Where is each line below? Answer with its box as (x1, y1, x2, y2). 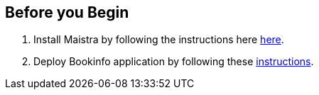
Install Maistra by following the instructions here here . (33, 33, 284, 46)
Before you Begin (5, 4, 129, 21)
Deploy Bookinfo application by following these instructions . (33, 55, 314, 68)
